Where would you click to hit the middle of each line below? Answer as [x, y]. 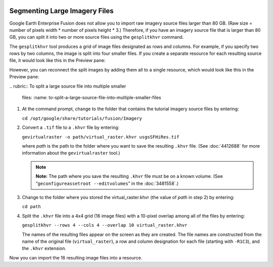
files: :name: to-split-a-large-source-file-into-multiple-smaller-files [92, 98]
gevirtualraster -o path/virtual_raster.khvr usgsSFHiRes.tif [101, 137]
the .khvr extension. [44, 248]
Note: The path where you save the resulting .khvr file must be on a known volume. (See [129, 176]
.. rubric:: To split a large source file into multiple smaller [68, 86]
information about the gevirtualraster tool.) [71, 153]
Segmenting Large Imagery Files [61, 11]
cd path [32, 207]
